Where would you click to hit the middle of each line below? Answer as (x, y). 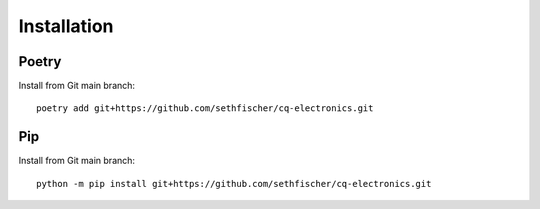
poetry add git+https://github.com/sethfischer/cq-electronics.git (205, 108)
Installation (66, 26)
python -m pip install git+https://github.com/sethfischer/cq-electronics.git (234, 183)
